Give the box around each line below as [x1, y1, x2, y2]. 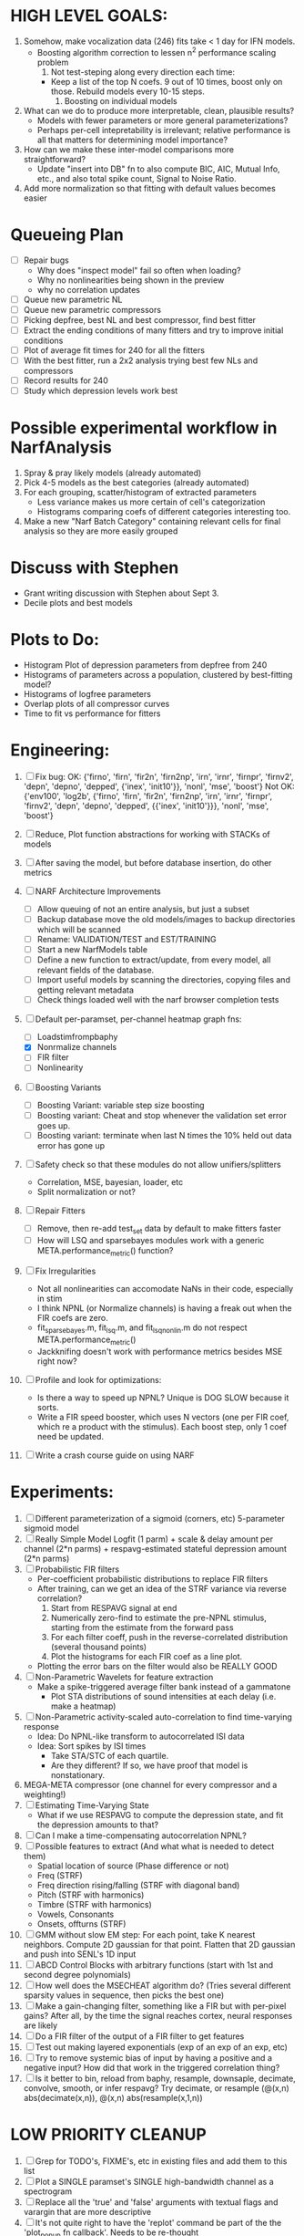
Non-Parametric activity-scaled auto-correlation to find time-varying [35, 1711, 292, 1722]
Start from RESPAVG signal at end [50, 1602, 177, 1613]
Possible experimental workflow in [10, 418, 278, 439]
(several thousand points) [50, 1641, 147, 1652]
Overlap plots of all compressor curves [23, 698, 170, 709]
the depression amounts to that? [36, 1819, 158, 1830]
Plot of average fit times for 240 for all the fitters [23, 344, 206, 356]
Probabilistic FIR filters [35, 1564, 120, 1575]
